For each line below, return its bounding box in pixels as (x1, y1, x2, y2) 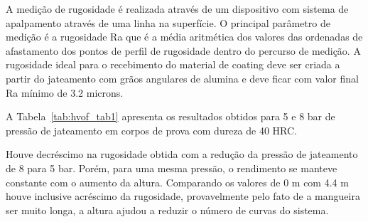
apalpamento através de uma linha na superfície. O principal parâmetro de (6, 15, 330, 30)
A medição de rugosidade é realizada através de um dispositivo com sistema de (6, 1, 349, 16)
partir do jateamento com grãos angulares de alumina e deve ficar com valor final (6, 70, 359, 85)
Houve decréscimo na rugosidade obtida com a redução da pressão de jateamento (6, 147, 358, 162)
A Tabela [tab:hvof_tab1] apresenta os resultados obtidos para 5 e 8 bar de (6, 109, 335, 124)
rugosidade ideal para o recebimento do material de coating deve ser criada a (6, 57, 340, 72)
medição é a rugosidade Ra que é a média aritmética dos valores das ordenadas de (6, 29, 363, 44)
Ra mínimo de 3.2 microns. (6, 85, 124, 100)
